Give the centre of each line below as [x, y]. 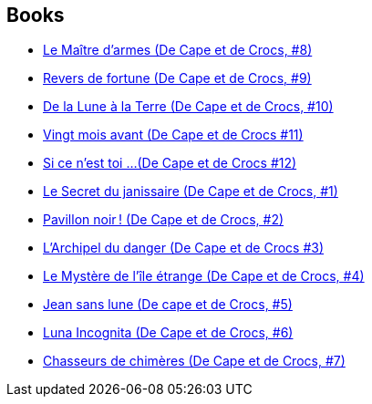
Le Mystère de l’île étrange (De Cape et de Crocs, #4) [204, 276]
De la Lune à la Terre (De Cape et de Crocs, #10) [188, 107]
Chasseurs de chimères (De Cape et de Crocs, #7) [194, 361]
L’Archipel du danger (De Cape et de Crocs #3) [184, 248]
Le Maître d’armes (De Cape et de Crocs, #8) [178, 50]
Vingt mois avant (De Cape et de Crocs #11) [173, 135]
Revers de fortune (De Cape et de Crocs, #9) [177, 78]
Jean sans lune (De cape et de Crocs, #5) [168, 305]
